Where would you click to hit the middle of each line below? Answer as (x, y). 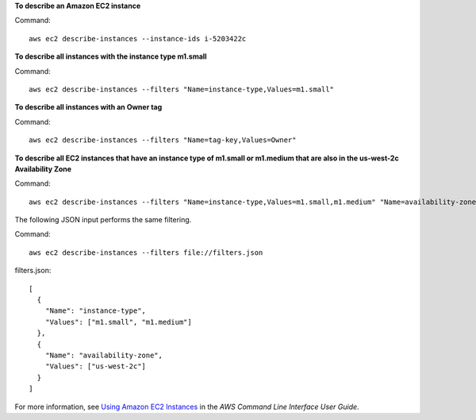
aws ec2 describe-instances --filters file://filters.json (146, 252)
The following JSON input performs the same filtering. (103, 220)
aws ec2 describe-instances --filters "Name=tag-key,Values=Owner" (163, 140)
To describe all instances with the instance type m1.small (111, 56)
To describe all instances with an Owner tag (88, 107)
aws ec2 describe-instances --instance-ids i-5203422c (138, 39)
